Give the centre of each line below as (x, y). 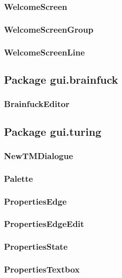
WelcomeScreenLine (44, 52)
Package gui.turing (53, 131)
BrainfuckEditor (37, 104)
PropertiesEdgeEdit (44, 224)
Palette (19, 178)
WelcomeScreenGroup (49, 29)
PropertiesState (36, 247)
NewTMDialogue (39, 155)
